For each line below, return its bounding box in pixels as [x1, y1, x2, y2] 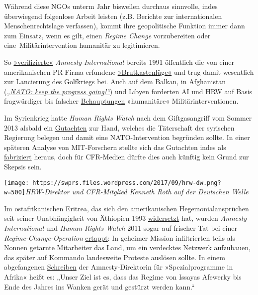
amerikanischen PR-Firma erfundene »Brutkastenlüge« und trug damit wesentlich [4, 66, 254, 77]
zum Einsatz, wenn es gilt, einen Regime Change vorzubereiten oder [4, 30, 211, 40]
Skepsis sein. [4, 161, 42, 171]
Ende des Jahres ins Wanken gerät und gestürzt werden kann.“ [4, 281, 195, 292]
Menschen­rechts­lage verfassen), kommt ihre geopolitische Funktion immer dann [4, 20, 245, 31]
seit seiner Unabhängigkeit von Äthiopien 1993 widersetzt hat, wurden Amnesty [4, 213, 247, 223]
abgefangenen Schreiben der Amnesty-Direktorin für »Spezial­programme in [4, 262, 233, 272]
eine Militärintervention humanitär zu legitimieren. [4, 40, 160, 50]
